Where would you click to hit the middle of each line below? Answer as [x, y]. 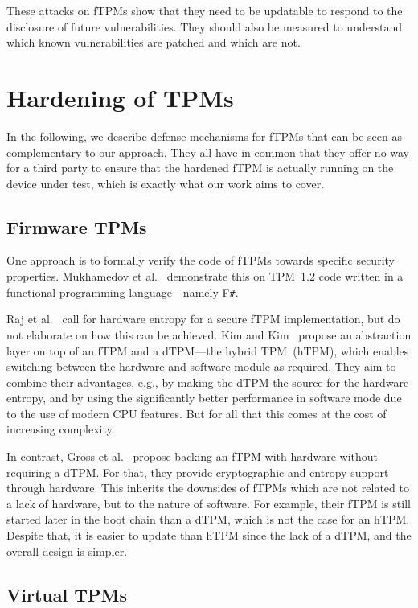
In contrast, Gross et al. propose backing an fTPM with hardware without [193, 456]
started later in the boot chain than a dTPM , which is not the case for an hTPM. [208, 519]
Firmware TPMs [77, 226]
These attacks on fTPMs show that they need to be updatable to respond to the [205, 10]
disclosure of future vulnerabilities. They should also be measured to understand [204, 26]
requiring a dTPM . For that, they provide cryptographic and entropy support [198, 472]
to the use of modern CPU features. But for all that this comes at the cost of [197, 413]
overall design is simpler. [67, 550]
